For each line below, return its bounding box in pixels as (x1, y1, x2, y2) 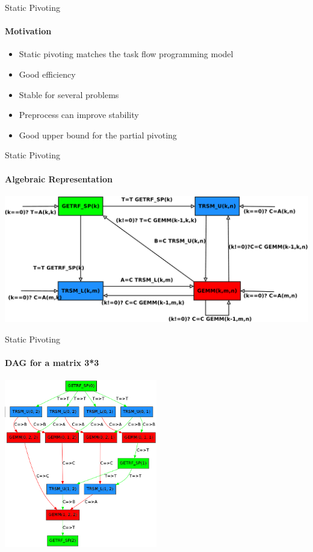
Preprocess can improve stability (19, 108, 139, 121)
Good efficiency (19, 67, 76, 80)
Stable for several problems (19, 88, 119, 101)
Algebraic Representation (5, 172, 113, 185)
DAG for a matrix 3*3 (5, 356, 99, 368)
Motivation (5, 25, 52, 37)
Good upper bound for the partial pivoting (19, 128, 177, 141)
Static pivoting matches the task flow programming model (19, 48, 234, 60)
